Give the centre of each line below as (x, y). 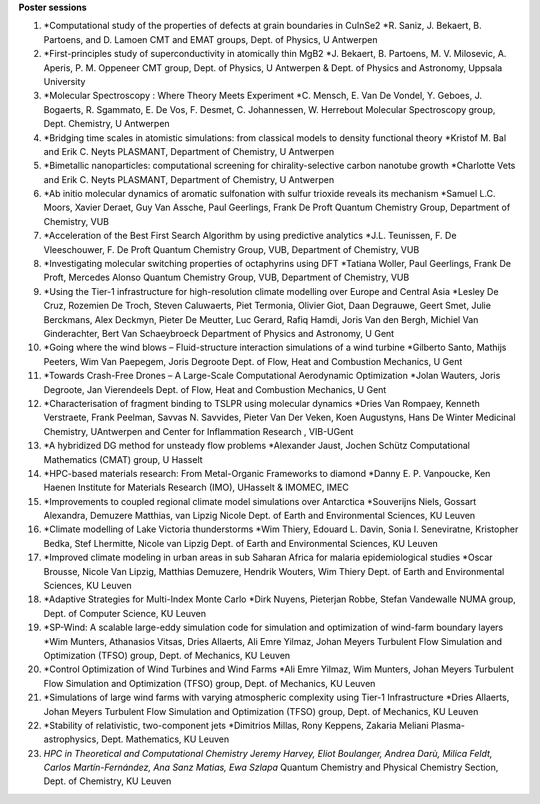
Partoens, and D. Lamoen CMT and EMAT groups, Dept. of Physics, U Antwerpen (210, 39)
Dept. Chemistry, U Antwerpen (106, 124)
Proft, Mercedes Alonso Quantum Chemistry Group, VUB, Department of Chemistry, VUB (226, 277)
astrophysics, (71, 739)
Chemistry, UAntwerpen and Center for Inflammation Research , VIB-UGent (198, 431)
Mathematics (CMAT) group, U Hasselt (123, 459)
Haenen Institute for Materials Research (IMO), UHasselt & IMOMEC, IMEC (196, 487)
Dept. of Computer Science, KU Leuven (125, 613)
